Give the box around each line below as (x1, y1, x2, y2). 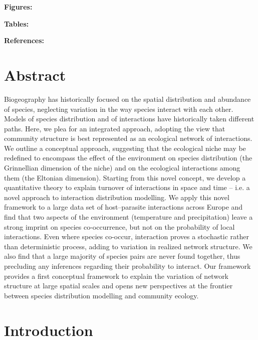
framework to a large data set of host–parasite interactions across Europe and (4, 202, 243, 212)
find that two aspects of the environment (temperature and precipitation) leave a (4, 212, 253, 222)
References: (4, 35, 45, 46)
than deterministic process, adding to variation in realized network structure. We (4, 241, 252, 251)
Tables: (4, 18, 29, 29)
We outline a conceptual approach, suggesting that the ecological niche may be (4, 142, 246, 153)
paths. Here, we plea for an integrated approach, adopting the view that (4, 123, 225, 133)
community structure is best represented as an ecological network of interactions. (4, 133, 252, 143)
